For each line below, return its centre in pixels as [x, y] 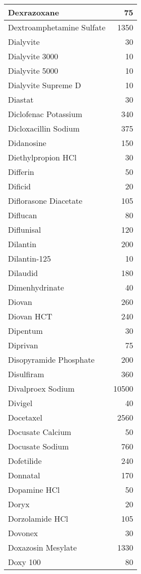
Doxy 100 [25, 562]
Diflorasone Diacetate [45, 201]
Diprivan [23, 345]
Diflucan [23, 215]
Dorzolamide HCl [38, 518]
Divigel [20, 403]
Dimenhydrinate [36, 287]
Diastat [21, 99]
